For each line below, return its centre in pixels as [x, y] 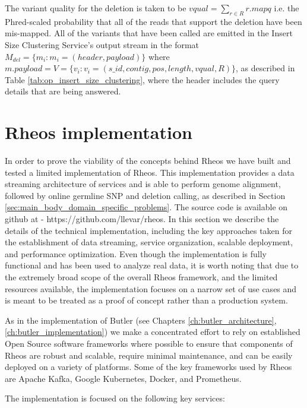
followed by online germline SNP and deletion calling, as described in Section [145, 195]
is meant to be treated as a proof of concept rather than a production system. [146, 300]
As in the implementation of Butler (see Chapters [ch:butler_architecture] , [141, 320]
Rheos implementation [99, 132]
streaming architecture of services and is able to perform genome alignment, [143, 184]
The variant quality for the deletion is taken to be [96, 8]
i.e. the [287, 8]
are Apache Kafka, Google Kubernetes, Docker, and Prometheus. [123, 378]
